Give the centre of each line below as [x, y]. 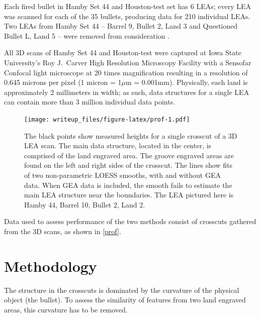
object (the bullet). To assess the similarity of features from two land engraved [125, 300]
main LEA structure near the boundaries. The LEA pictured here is [129, 195]
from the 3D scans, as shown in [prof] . [63, 231]
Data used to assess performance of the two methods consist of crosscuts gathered [130, 221]
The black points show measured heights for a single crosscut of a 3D [131, 135]
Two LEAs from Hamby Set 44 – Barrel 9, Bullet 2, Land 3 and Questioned [121, 26]
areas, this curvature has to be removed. [66, 309]
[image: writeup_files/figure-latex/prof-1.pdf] [107, 119]
